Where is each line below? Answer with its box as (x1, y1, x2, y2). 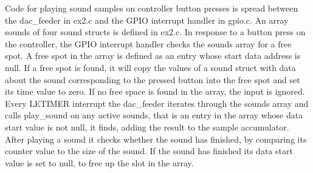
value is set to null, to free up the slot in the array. (5, 156, 194, 169)
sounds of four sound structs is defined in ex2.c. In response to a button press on (5, 25, 306, 38)
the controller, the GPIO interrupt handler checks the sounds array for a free (5, 37, 292, 50)
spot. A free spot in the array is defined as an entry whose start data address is (5, 49, 301, 62)
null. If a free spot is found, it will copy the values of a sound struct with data (5, 61, 296, 73)
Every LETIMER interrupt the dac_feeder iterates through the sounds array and (5, 97, 309, 109)
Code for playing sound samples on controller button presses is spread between (5, 2, 298, 14)
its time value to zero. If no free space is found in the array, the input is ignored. (5, 85, 305, 98)
